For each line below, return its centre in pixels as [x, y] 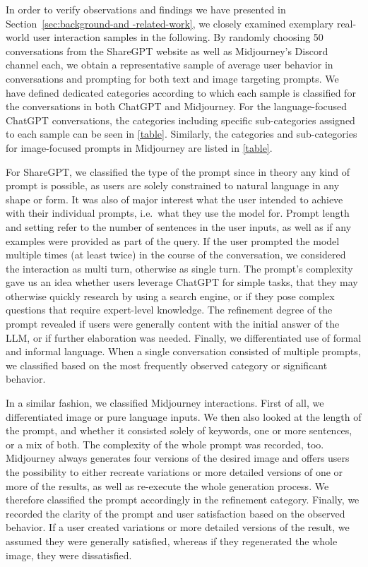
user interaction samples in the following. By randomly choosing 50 [178, 37]
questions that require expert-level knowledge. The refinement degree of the [169, 310]
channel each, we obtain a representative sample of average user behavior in [170, 65]
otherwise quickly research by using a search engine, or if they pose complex [170, 296]
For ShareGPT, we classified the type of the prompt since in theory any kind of [178, 171]
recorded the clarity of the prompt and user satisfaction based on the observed [176, 513]
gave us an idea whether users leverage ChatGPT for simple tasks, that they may [182, 282]
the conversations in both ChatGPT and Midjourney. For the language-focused [177, 106]
